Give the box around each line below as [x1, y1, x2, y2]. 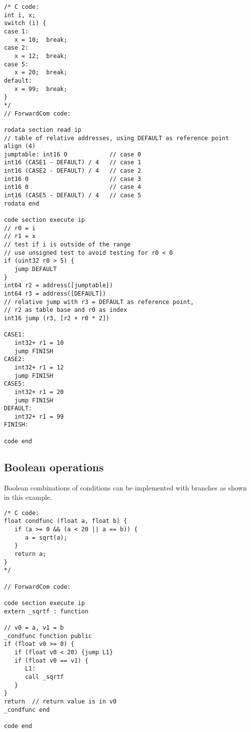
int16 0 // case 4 [4, 183, 141, 191]
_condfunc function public [4, 632, 92, 640]
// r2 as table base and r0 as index [4, 306, 127, 314]
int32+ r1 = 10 [14, 339, 64, 346]
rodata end [4, 200, 39, 207]
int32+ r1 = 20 [14, 388, 64, 396]
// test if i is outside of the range [4, 241, 131, 248]
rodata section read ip [4, 126, 82, 133]
